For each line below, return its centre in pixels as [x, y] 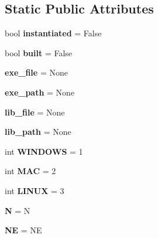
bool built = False [39, 52]
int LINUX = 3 [35, 190]
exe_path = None [40, 92]
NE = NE [23, 230]
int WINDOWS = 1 [44, 151]
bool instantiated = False [53, 33]
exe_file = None [36, 72]
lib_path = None [38, 132]
